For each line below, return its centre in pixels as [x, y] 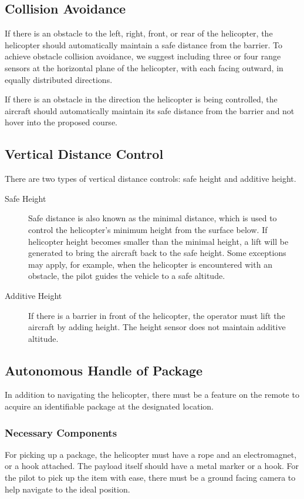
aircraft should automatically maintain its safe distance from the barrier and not [150, 110]
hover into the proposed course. [61, 122]
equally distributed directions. [59, 79]
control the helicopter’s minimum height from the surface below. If [148, 229]
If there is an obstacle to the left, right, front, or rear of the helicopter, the [139, 33]
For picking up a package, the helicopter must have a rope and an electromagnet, [151, 454]
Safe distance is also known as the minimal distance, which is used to [153, 218]
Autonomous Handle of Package [104, 370]
